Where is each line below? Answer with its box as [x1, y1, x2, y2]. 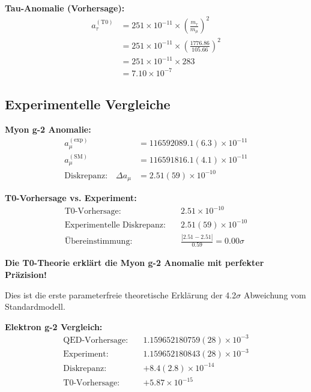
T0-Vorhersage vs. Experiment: [5, 191, 137, 204]
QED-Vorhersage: [63, 336, 128, 345]
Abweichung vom [243, 288, 306, 301]
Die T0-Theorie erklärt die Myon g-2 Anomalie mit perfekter [5, 256, 264, 269]
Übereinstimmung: [64, 237, 133, 246]
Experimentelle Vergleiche [5, 95, 171, 113]
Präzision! [5, 268, 47, 280]
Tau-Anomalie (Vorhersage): [5, 2, 125, 14]
